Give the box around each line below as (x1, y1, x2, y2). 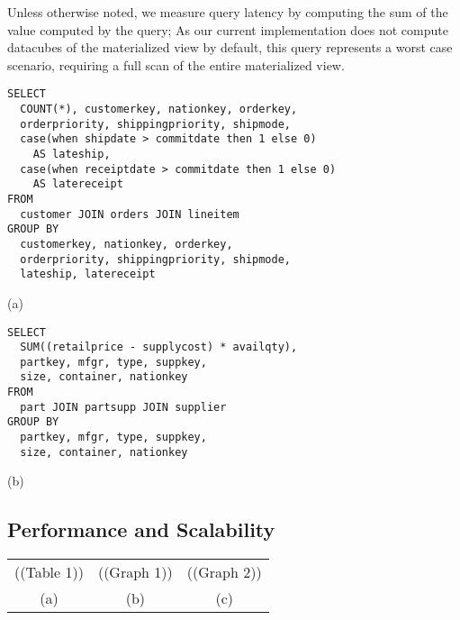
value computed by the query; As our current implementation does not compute (7, 20, 448, 39)
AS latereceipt (32, 178, 123, 191)
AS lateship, (32, 148, 111, 160)
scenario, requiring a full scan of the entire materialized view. (7, 55, 345, 74)
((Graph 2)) (186, 561, 262, 583)
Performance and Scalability (7, 515, 275, 543)
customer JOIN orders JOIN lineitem (20, 207, 239, 221)
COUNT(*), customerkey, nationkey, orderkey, (20, 103, 298, 116)
